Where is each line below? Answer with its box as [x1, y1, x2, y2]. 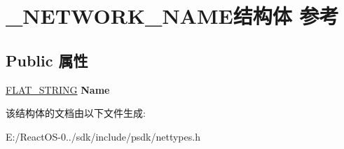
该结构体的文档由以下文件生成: [6, 106, 146, 120]
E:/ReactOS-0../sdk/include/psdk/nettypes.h [6, 129, 200, 143]
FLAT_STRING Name [6, 82, 110, 97]
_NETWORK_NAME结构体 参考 [6, 1, 339, 30]
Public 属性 [6, 49, 88, 71]
